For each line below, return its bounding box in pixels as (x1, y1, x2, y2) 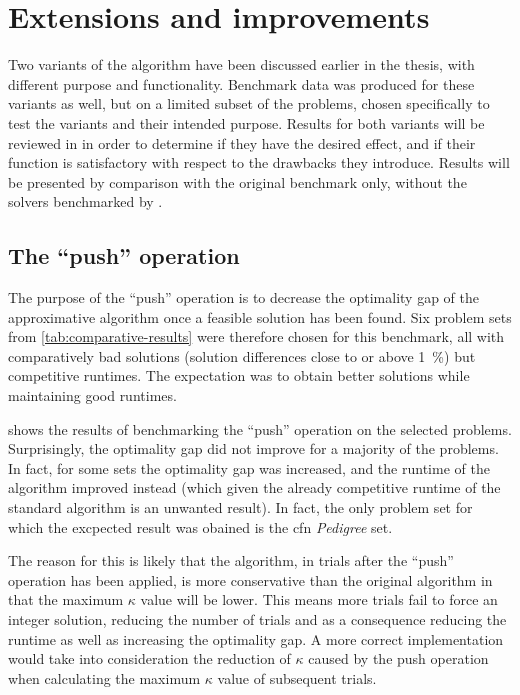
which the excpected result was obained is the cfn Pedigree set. (8, 516, 393, 537)
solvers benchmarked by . (8, 191, 163, 212)
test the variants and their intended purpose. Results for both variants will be (8, 112, 485, 133)
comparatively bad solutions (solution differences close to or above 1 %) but (8, 345, 476, 366)
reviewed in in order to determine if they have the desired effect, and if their (8, 132, 476, 153)
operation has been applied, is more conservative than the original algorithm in (8, 569, 493, 590)
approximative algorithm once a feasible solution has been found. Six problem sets (8, 306, 512, 327)
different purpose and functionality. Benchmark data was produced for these (8, 73, 475, 94)
